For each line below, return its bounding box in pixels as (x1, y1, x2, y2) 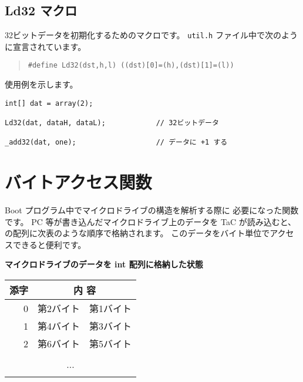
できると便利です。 (12, 238, 86, 250)
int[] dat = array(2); (5, 99, 93, 108)
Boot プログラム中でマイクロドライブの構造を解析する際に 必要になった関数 (5, 204, 299, 216)
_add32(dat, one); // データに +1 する (5, 138, 228, 147)
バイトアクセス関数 (5, 170, 152, 194)
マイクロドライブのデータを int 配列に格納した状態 (5, 258, 203, 270)
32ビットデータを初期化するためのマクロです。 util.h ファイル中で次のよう (5, 29, 298, 41)
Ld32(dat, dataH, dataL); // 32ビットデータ (5, 119, 219, 128)
